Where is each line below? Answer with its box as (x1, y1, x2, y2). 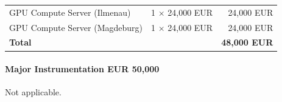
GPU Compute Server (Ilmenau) (9, 5, 131, 18)
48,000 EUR (221, 36, 273, 49)
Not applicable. (5, 86, 62, 98)
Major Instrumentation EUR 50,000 (5, 63, 160, 75)
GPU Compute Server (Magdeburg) (9, 21, 143, 33)
